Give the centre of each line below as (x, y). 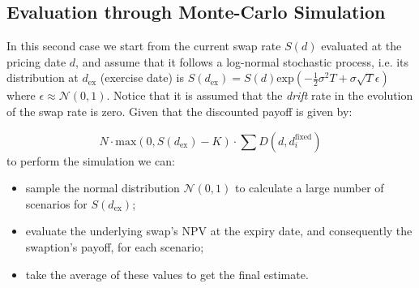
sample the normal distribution (103, 188)
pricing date (36, 61)
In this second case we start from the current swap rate (144, 46)
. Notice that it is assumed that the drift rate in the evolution (260, 95)
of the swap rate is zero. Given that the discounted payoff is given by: (180, 111)
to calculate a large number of (309, 188)
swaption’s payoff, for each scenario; (115, 246)
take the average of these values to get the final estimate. (167, 274)
